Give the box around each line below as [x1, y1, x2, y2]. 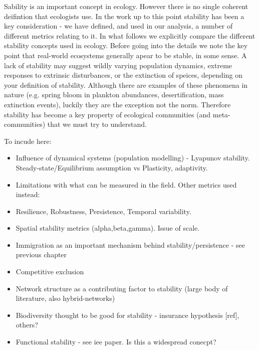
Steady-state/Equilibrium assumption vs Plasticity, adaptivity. [16, 162, 208, 172]
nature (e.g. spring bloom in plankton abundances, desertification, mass [4, 89, 224, 100]
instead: [16, 189, 40, 200]
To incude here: [4, 135, 52, 146]
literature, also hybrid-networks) [16, 293, 115, 303]
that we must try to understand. [47, 119, 147, 129]
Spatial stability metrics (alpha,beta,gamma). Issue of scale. [16, 223, 200, 233]
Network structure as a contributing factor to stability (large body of [16, 283, 228, 293]
